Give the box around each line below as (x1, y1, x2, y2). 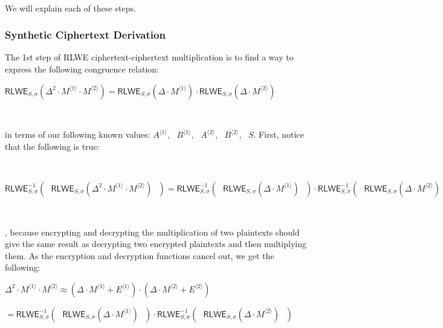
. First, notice (253, 128, 304, 141)
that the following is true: (5, 140, 100, 152)
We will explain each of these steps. (5, 1, 136, 14)
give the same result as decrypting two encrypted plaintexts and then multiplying (5, 237, 306, 250)
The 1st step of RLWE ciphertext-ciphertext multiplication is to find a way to (5, 51, 294, 63)
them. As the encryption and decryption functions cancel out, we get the (5, 249, 274, 262)
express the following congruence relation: (5, 63, 159, 75)
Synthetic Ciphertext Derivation (5, 27, 166, 42)
